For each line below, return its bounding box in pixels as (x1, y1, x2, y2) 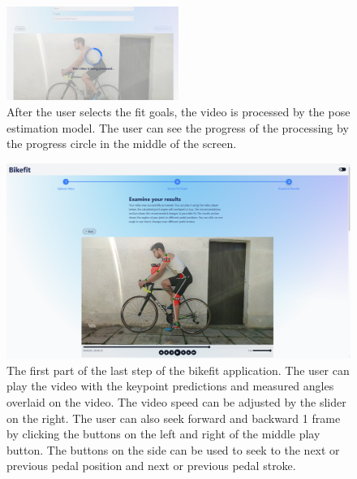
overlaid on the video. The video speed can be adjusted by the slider (6, 394, 346, 411)
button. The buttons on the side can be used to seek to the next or (6, 441, 340, 458)
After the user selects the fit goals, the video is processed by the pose (6, 102, 351, 120)
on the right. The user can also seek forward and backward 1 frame (6, 409, 341, 426)
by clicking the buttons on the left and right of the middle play (6, 425, 320, 442)
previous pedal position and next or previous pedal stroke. (6, 457, 296, 474)
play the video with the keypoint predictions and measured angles (6, 377, 334, 394)
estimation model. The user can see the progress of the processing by (6, 119, 349, 136)
